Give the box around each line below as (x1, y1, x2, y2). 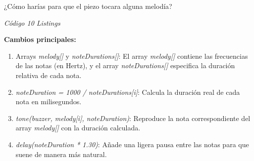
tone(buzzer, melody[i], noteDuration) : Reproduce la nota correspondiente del (15, 113, 251, 123)
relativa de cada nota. (15, 70, 82, 80)
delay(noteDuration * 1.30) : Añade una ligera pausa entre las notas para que (15, 139, 249, 149)
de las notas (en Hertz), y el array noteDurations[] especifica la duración (15, 60, 235, 71)
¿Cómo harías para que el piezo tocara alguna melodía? (4, 1, 172, 11)
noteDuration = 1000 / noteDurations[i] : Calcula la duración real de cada (15, 86, 240, 97)
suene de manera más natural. (15, 149, 107, 159)
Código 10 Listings (4, 17, 60, 28)
